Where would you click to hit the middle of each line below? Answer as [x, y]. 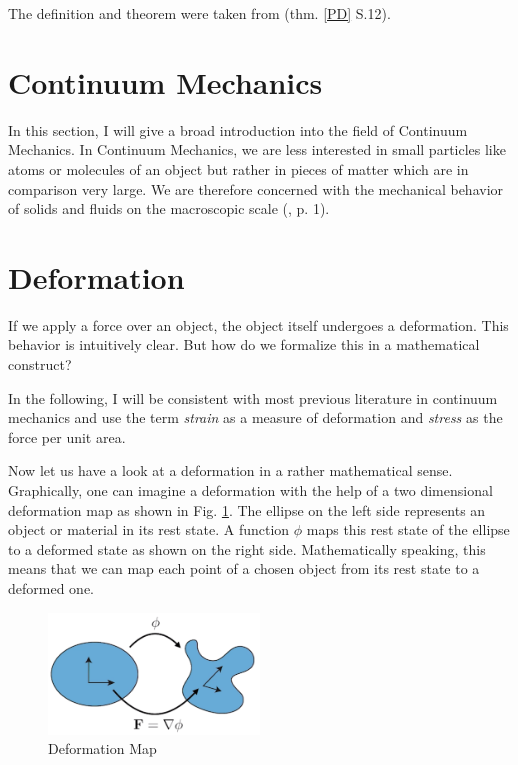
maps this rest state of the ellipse [408, 529]
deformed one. [51, 587]
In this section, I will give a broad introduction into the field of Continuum [238, 129]
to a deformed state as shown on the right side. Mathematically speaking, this [247, 548]
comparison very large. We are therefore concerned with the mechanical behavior [256, 188]
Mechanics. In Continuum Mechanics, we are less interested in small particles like [257, 149]
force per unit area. [67, 436]
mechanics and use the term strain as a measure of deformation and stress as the [255, 417]
